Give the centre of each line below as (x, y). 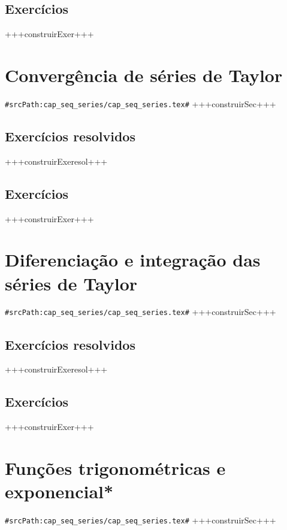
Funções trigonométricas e (115, 467)
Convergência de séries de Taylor (144, 75)
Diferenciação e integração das (133, 260)
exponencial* (59, 491)
